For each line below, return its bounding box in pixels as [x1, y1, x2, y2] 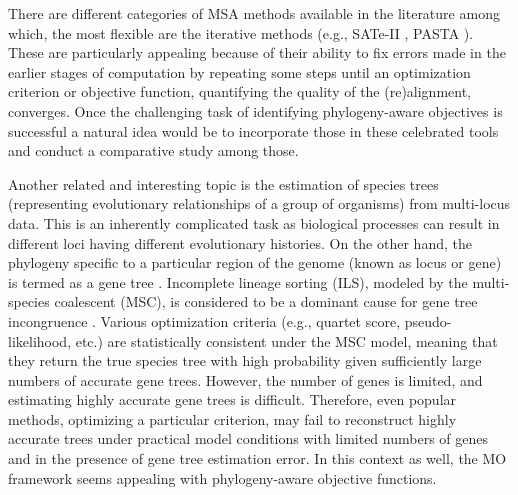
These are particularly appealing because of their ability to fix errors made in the [8, 42, 506, 63]
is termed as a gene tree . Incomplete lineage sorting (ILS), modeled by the [8, 271, 468, 292]
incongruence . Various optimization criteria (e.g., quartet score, [8, 310, 401, 331]
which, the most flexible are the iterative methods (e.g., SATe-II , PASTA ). [8, 22, 474, 43]
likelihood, [8, 330, 72, 351]
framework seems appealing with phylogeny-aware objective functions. [8, 467, 437, 488]
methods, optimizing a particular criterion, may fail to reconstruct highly [8, 408, 457, 429]
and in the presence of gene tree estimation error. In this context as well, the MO [8, 448, 507, 469]
